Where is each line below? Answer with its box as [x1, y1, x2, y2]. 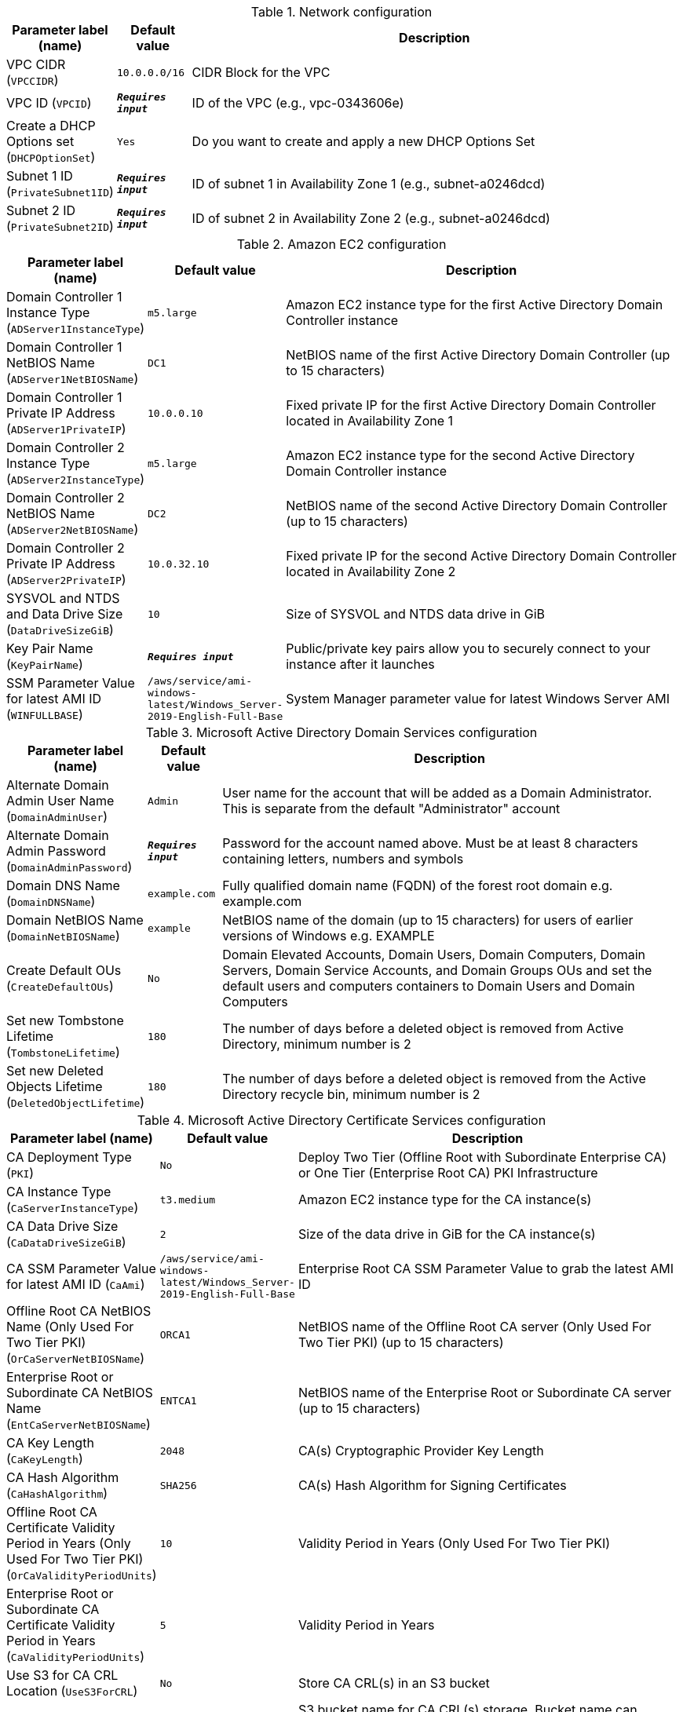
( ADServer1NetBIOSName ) [6, 371, 139, 386]
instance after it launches [286, 656, 435, 672]
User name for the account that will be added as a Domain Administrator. [222, 785, 652, 801]
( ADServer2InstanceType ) [6, 471, 145, 487]
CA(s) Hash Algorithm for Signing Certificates [298, 1477, 567, 1493]
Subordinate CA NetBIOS [6, 1385, 153, 1400]
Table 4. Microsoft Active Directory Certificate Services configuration [137, 1112, 546, 1128]
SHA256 [159, 1479, 197, 1491]
